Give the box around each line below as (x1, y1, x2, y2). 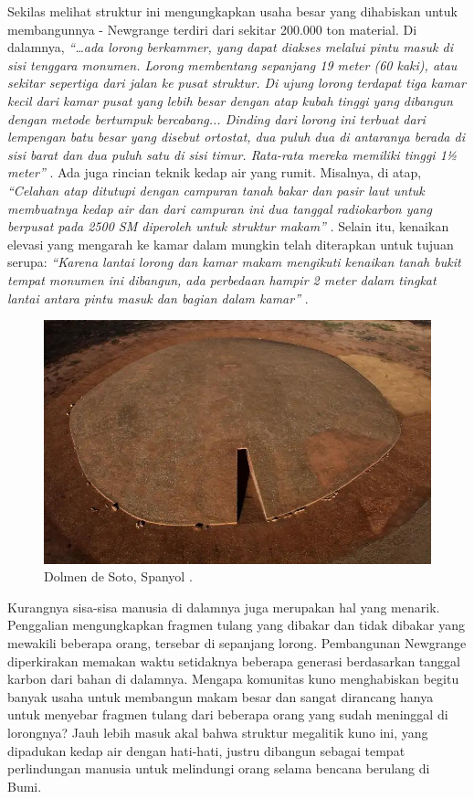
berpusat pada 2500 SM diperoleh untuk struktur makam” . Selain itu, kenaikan (7, 217, 449, 236)
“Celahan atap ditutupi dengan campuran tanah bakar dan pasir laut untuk (7, 180, 425, 199)
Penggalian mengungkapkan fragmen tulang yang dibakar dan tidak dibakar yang (7, 615, 465, 634)
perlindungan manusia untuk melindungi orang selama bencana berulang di (7, 759, 430, 778)
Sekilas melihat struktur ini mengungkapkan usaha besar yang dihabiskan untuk (7, 2, 458, 20)
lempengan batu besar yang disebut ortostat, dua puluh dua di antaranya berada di (7, 127, 465, 146)
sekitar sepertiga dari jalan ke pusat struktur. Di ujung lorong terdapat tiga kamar (7, 73, 466, 92)
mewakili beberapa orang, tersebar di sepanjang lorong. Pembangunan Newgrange (7, 634, 467, 653)
